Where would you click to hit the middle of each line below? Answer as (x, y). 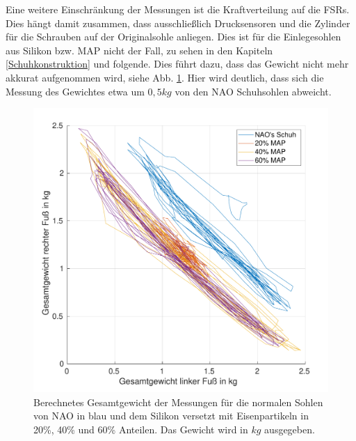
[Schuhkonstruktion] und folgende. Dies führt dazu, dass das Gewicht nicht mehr (177, 64)
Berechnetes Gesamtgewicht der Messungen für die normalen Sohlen (178, 402)
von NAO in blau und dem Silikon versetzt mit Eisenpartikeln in (171, 416)
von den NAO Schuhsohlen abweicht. (253, 91)
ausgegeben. (290, 429)
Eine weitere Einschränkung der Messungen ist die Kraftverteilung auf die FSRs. (178, 9)
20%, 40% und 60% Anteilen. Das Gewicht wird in (141, 429)
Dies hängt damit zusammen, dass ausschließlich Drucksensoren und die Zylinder (178, 23)
